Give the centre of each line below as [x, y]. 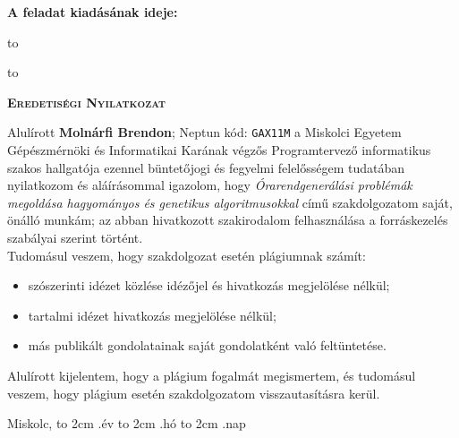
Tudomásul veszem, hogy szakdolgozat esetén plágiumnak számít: [187, 255]
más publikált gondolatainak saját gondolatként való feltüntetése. [207, 345]
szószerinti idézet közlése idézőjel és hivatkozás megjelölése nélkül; [209, 285]
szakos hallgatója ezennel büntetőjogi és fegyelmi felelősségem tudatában [206, 167]
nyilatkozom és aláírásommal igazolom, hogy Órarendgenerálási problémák [210, 185]
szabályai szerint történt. [75, 237]
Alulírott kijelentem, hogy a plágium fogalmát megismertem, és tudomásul [212, 375]
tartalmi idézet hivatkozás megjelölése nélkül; [152, 315]
